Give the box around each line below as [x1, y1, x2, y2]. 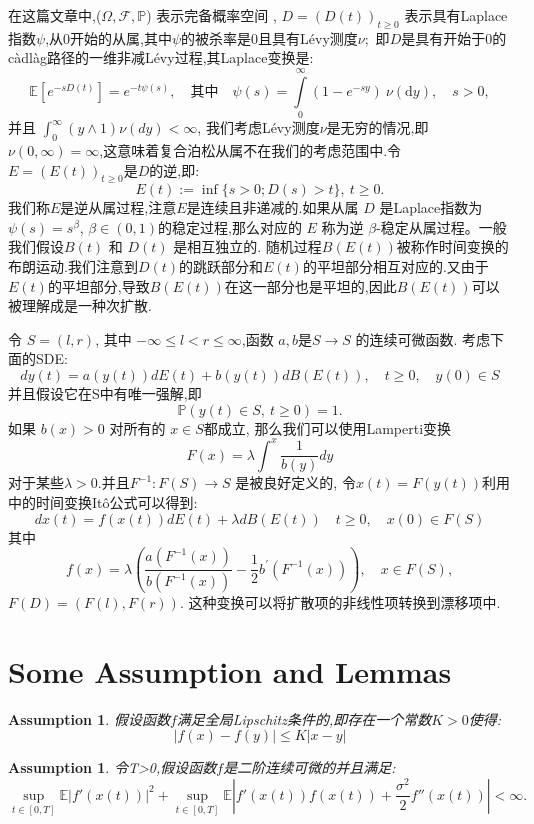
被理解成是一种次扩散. [8, 295, 152, 316]
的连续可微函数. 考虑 [355, 328, 491, 349]
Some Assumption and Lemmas [8, 650, 452, 691]
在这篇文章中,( [8, 5, 102, 25]
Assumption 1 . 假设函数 [8, 708, 170, 729]
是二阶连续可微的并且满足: [223, 757, 396, 778]
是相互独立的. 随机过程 [173, 236, 322, 257]
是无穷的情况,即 [326, 117, 429, 138]
